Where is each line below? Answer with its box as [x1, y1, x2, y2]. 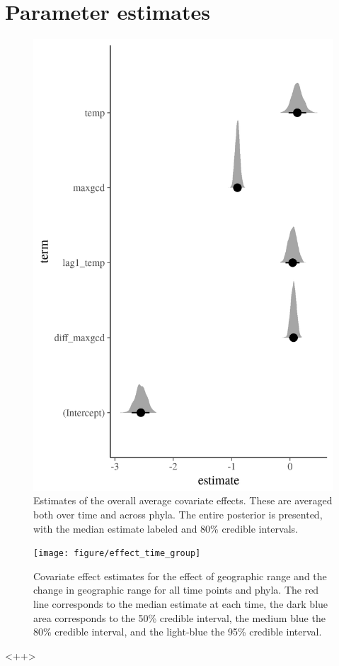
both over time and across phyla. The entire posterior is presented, [33, 506, 323, 521]
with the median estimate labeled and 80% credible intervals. [33, 521, 298, 535]
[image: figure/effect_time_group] [33, 548, 201, 559]
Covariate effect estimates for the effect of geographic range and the [33, 568, 327, 583]
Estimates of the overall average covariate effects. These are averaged [33, 493, 333, 508]
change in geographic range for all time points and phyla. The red [33, 582, 319, 597]
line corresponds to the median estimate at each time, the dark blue [33, 596, 328, 611]
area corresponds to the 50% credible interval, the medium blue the [33, 610, 326, 625]
